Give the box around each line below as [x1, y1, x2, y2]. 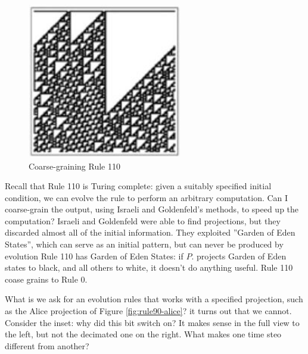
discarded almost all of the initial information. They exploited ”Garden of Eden [5, 226, 295, 239]
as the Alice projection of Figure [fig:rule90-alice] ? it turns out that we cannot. [5, 305, 292, 317]
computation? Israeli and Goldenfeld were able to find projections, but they [5, 214, 281, 227]
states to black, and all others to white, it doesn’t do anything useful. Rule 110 [5, 261, 293, 274]
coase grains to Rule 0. [5, 272, 88, 285]
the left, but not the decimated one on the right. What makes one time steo [5, 328, 282, 340]
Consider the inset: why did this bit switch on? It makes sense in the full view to [5, 316, 300, 328]
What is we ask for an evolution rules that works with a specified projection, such [5, 293, 303, 305]
